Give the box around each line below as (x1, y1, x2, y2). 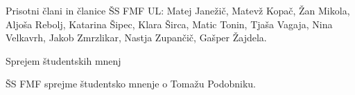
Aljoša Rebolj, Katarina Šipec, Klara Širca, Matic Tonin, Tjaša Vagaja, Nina (6, 17, 333, 31)
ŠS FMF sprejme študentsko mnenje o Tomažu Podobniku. (6, 76, 256, 91)
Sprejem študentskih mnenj (6, 53, 121, 67)
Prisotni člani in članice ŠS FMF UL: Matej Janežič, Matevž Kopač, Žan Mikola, (6, 3, 350, 17)
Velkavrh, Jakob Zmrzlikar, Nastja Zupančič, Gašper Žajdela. (6, 30, 267, 45)
